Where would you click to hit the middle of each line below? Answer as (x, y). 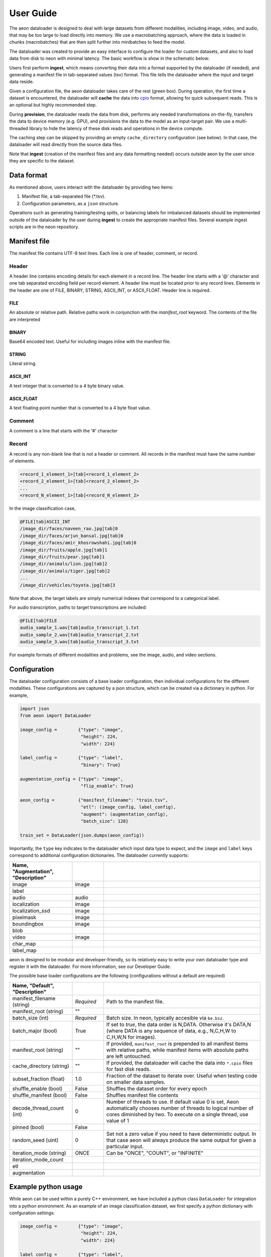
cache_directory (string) (41, 1066)
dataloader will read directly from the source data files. (66, 145)
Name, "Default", (33, 985)
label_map (25, 950)
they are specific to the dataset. (42, 161)
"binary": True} (100, 765)
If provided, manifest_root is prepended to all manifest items (177, 1043)
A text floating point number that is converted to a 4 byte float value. (80, 408)
